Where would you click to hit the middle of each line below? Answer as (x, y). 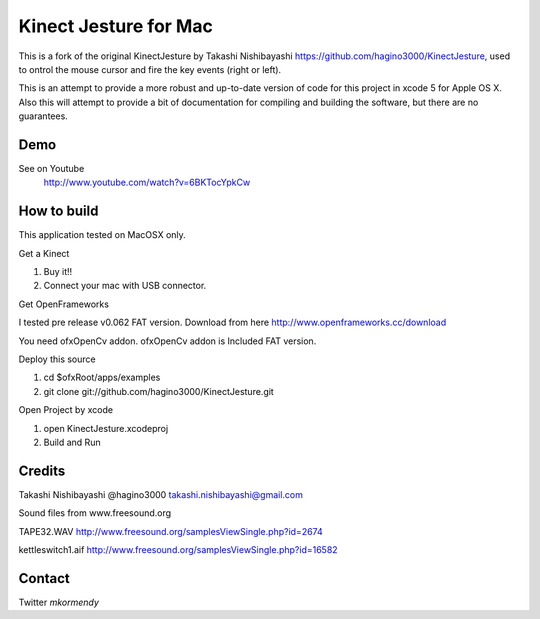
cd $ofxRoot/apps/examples (102, 377)
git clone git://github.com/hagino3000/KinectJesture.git (158, 391)
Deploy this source (57, 359)
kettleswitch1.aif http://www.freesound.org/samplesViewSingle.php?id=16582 (178, 550)
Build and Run (72, 442)
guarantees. (43, 116)
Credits (42, 470)
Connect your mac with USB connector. (125, 286)
